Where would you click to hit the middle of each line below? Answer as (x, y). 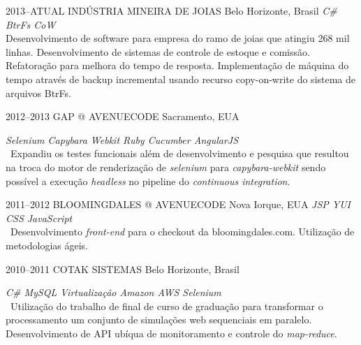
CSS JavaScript (39, 218)
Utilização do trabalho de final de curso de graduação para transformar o (167, 306)
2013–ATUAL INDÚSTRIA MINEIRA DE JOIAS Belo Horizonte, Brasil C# (171, 10)
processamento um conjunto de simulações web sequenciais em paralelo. (159, 320)
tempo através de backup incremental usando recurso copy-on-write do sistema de (181, 79)
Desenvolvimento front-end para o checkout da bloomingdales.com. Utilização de (182, 232)
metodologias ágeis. (47, 245)
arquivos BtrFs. (38, 93)
